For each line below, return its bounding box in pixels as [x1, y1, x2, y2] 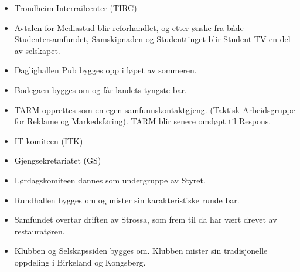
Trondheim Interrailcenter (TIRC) [14, 2, 137, 13]
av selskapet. [14, 44, 60, 56]
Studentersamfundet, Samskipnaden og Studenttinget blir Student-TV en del [14, 33, 291, 45]
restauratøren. [14, 225, 65, 237]
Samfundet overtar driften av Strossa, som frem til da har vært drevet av [14, 213, 277, 226]
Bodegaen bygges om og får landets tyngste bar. [14, 83, 187, 96]
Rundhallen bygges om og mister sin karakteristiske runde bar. [14, 193, 240, 206]
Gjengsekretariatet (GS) [14, 154, 101, 166]
